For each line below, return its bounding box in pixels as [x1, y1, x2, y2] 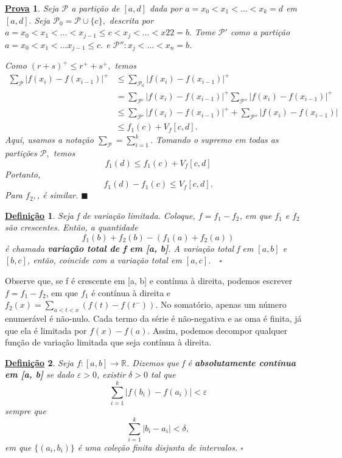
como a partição [230, 26, 290, 38]
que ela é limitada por [5, 324, 87, 336]
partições [5, 146, 37, 159]
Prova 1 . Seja [5, 2, 59, 14]
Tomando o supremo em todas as [156, 133, 279, 146]
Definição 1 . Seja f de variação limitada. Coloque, [5, 209, 195, 221]
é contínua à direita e [91, 286, 171, 299]
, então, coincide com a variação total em [27, 254, 182, 266]
